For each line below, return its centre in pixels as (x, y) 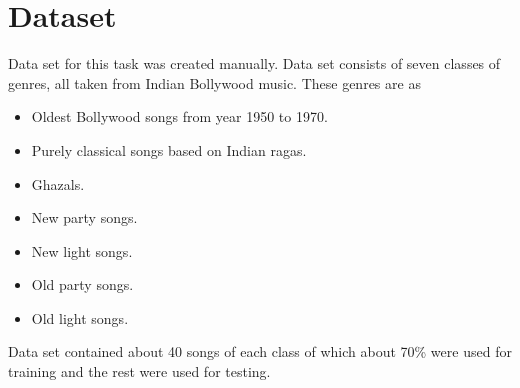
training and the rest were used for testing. (139, 371)
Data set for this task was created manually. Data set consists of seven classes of (254, 63)
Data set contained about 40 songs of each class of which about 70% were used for (260, 351)
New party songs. (84, 217)
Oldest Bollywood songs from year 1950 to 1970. (179, 116)
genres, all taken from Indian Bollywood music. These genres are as (214, 82)
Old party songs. (82, 284)
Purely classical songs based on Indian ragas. (169, 149)
